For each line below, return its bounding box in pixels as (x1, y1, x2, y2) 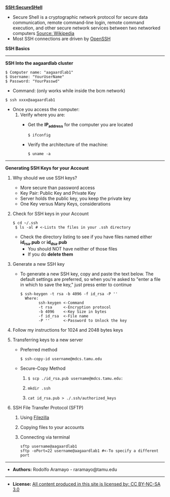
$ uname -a (27, 151, 51, 156)
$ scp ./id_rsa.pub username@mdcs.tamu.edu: (27, 376, 123, 381)
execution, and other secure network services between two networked (12, 25, 160, 31)
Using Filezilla (20, 414, 50, 420)
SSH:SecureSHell (5, 5, 43, 10)
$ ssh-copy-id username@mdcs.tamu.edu (20, 356, 102, 362)
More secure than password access (20, 185, 95, 191)
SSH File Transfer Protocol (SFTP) (12, 404, 83, 410)
